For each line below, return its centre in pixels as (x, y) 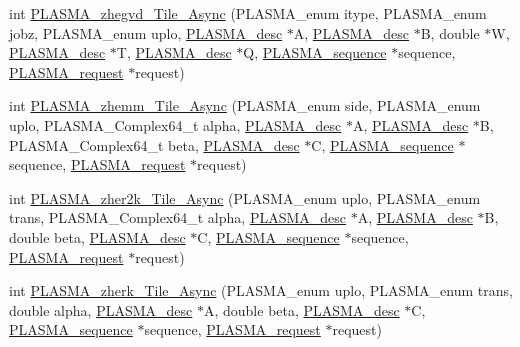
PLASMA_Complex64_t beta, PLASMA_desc (154, 144)
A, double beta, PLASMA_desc (301, 309)
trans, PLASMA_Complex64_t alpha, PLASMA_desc (178, 217)
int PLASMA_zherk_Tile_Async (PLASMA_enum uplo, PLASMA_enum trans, (261, 290)
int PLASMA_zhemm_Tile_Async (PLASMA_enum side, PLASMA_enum (245, 105)
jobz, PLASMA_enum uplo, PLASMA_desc (146, 32)
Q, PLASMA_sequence (315, 52)
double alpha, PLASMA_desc (101, 309)
